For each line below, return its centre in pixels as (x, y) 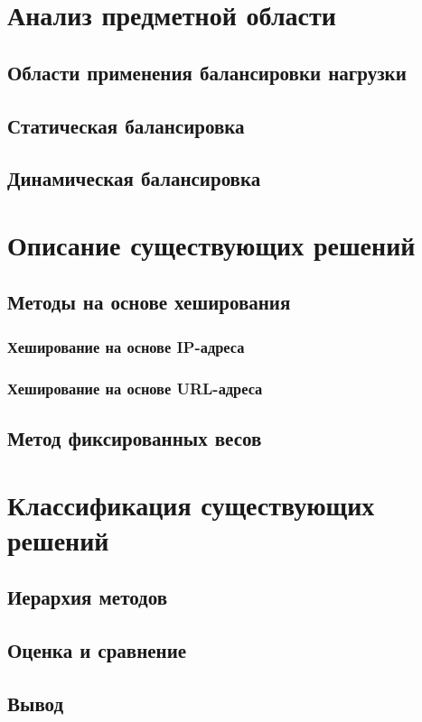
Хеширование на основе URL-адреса (135, 388)
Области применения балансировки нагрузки (207, 72)
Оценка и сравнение (97, 650)
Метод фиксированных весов (135, 437)
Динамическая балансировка (134, 178)
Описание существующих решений (211, 244)
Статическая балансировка (126, 125)
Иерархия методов (88, 597)
